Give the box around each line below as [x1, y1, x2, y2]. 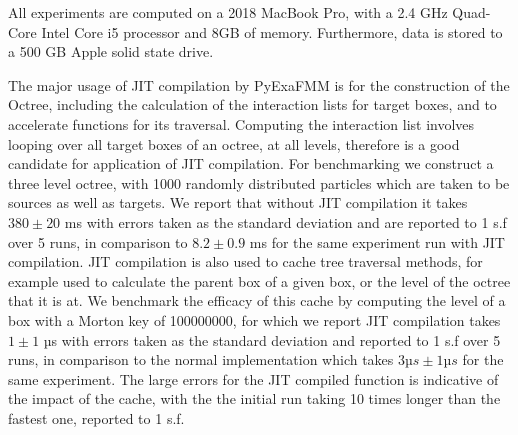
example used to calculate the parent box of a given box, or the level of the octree [8, 270, 511, 291]
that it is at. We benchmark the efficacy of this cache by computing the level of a [8, 290, 506, 311]
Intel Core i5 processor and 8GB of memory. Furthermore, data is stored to [41, 21, 503, 42]
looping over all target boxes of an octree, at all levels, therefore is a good [8, 133, 460, 154]
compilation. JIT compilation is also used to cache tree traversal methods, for [8, 251, 483, 272]
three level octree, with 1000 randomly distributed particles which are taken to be [8, 172, 510, 193]
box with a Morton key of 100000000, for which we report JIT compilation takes [8, 309, 501, 330]
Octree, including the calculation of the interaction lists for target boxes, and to [8, 94, 497, 115]
